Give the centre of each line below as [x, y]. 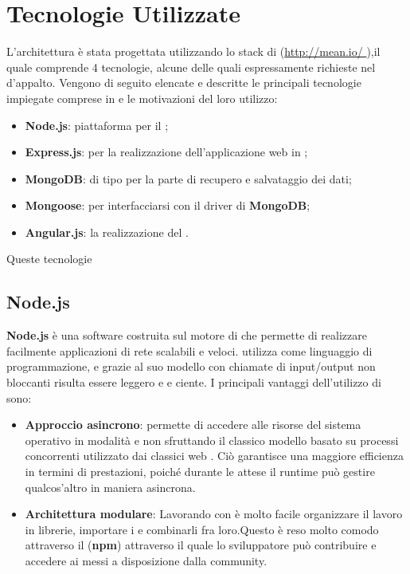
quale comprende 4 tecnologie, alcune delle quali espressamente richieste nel [191, 67]
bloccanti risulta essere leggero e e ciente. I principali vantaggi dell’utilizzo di [194, 382]
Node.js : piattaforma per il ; [97, 125]
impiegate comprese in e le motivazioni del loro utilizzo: [142, 98]
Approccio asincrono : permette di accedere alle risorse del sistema [193, 425]
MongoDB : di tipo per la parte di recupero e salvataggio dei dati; [188, 178]
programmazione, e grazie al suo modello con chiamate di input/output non [191, 366]
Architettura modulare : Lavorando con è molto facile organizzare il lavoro [214, 514]
